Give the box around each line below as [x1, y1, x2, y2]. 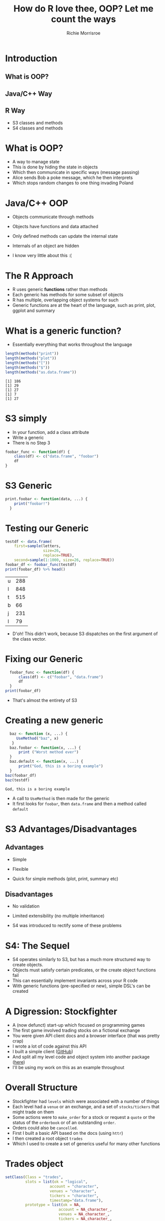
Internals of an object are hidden [12, 243, 80, 249]
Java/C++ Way [5, 89, 52, 98]
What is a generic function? [5, 325, 122, 336]
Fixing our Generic [5, 653, 83, 665]
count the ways [51, 13, 116, 25]
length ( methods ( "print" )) [5, 351, 59, 356]
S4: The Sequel [5, 940, 70, 951]
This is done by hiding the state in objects [12, 164, 98, 170]
